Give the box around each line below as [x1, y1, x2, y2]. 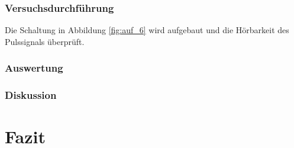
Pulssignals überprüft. [5, 35, 85, 47]
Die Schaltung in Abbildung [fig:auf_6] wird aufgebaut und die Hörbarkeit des [5, 24, 289, 36]
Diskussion [5, 88, 57, 102]
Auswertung [5, 60, 63, 75]
